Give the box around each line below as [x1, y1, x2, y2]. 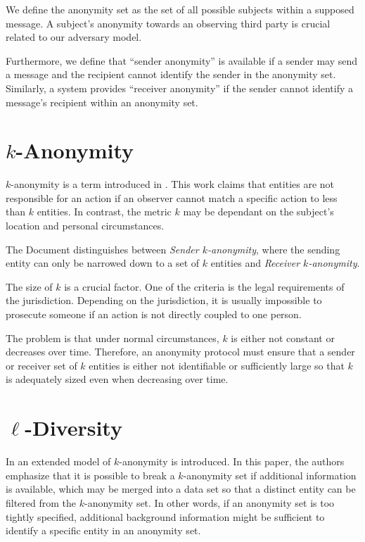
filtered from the [6, 495, 77, 510]
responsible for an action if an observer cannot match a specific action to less [6, 190, 338, 205]
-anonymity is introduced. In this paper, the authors [119, 454, 345, 469]
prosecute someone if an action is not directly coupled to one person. [6, 307, 302, 322]
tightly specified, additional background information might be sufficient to [6, 509, 325, 524]
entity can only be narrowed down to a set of [6, 256, 200, 270]
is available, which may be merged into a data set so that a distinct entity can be [6, 481, 356, 496]
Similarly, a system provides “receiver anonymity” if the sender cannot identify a [6, 80, 354, 95]
